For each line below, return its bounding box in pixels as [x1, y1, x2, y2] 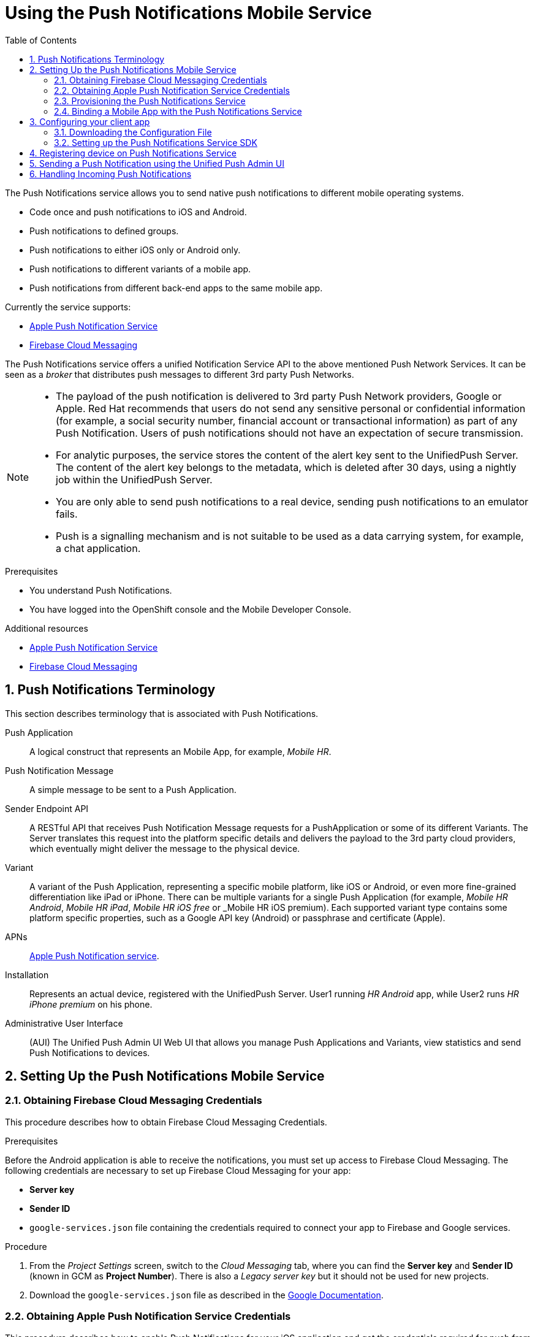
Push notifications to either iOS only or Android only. [29, 244, 241, 255]
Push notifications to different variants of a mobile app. [29, 263, 251, 274]
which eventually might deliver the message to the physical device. [29, 843, 300, 854]
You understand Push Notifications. [29, 584, 172, 596]
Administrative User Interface [5, 1017, 123, 1029]
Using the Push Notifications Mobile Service [5, 2, 372, 23]
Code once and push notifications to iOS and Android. [29, 206, 247, 217]
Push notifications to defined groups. [29, 225, 179, 236]
